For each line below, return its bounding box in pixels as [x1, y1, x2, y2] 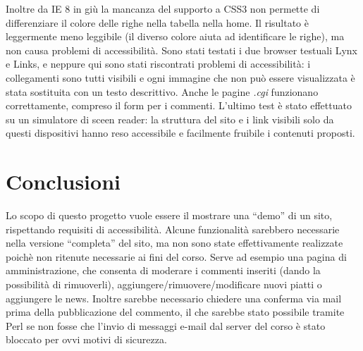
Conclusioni [6, 167, 121, 196]
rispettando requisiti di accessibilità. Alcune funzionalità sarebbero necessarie [6, 221, 340, 236]
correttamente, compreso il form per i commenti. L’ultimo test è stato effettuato [6, 98, 352, 113]
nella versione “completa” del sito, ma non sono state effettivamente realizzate [6, 235, 343, 250]
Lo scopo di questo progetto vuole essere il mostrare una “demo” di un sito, [6, 208, 333, 223]
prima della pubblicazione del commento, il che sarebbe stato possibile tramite [6, 304, 345, 319]
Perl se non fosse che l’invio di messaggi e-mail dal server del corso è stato [6, 318, 326, 333]
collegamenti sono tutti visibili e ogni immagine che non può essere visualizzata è [6, 70, 355, 85]
